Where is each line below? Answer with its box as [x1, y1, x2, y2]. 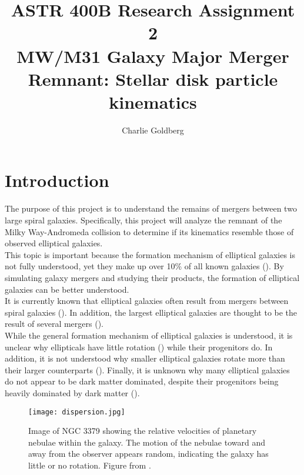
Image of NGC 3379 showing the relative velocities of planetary [28, 424, 257, 437]
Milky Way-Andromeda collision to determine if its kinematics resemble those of [5, 225, 294, 237]
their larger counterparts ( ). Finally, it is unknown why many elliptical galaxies [5, 363, 290, 376]
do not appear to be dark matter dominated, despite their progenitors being [5, 375, 279, 387]
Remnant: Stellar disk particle [28, 66, 278, 91]
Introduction [5, 168, 109, 192]
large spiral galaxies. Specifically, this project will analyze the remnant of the [5, 214, 282, 226]
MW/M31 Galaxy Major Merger [16, 44, 289, 68]
